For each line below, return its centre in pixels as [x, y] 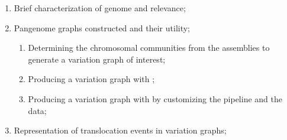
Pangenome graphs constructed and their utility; [102, 27]
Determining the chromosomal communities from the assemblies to [149, 48]
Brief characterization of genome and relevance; [100, 8]
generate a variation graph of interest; [97, 59]
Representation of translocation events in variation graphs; [120, 130]
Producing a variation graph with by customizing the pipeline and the [155, 98]
